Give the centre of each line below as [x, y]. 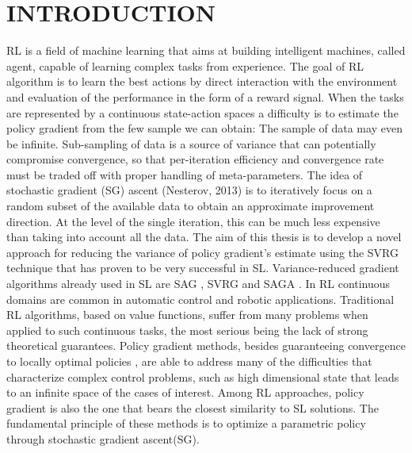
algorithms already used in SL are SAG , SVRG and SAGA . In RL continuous [198, 284]
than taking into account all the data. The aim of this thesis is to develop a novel [204, 237]
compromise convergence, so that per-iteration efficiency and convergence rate [195, 159]
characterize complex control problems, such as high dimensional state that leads [203, 376]
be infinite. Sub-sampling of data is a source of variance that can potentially [191, 143]
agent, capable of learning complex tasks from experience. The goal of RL [185, 65]
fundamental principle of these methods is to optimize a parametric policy [186, 423]
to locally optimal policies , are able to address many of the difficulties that [189, 361]
